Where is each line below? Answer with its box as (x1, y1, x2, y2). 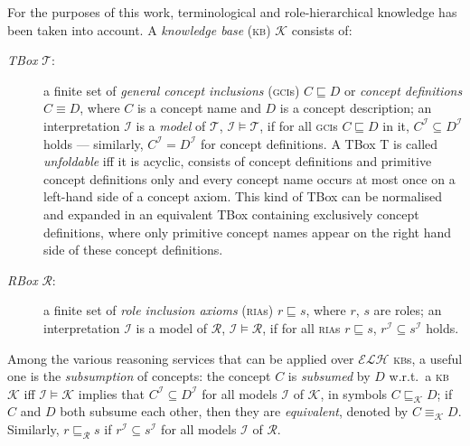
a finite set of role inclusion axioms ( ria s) (43, 301, 274, 320)
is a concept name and (136, 98, 261, 117)
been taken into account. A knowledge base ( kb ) (7, 20, 271, 39)
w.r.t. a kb (389, 367, 449, 386)
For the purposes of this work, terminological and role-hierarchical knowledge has (7, 3, 457, 21)
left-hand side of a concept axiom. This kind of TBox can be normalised (43, 187, 443, 206)
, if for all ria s (262, 318, 341, 337)
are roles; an (373, 301, 442, 320)
